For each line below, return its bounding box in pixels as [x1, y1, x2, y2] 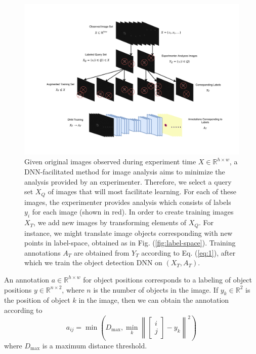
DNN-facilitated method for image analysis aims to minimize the [24, 166, 225, 177]
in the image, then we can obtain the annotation [78, 295, 229, 305]
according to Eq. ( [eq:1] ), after [141, 247, 236, 258]
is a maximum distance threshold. [42, 340, 147, 350]
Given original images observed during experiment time [24, 156, 196, 167]
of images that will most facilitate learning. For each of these [48, 186, 236, 197]
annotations [24, 247, 61, 258]
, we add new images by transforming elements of [33, 217, 187, 228]
